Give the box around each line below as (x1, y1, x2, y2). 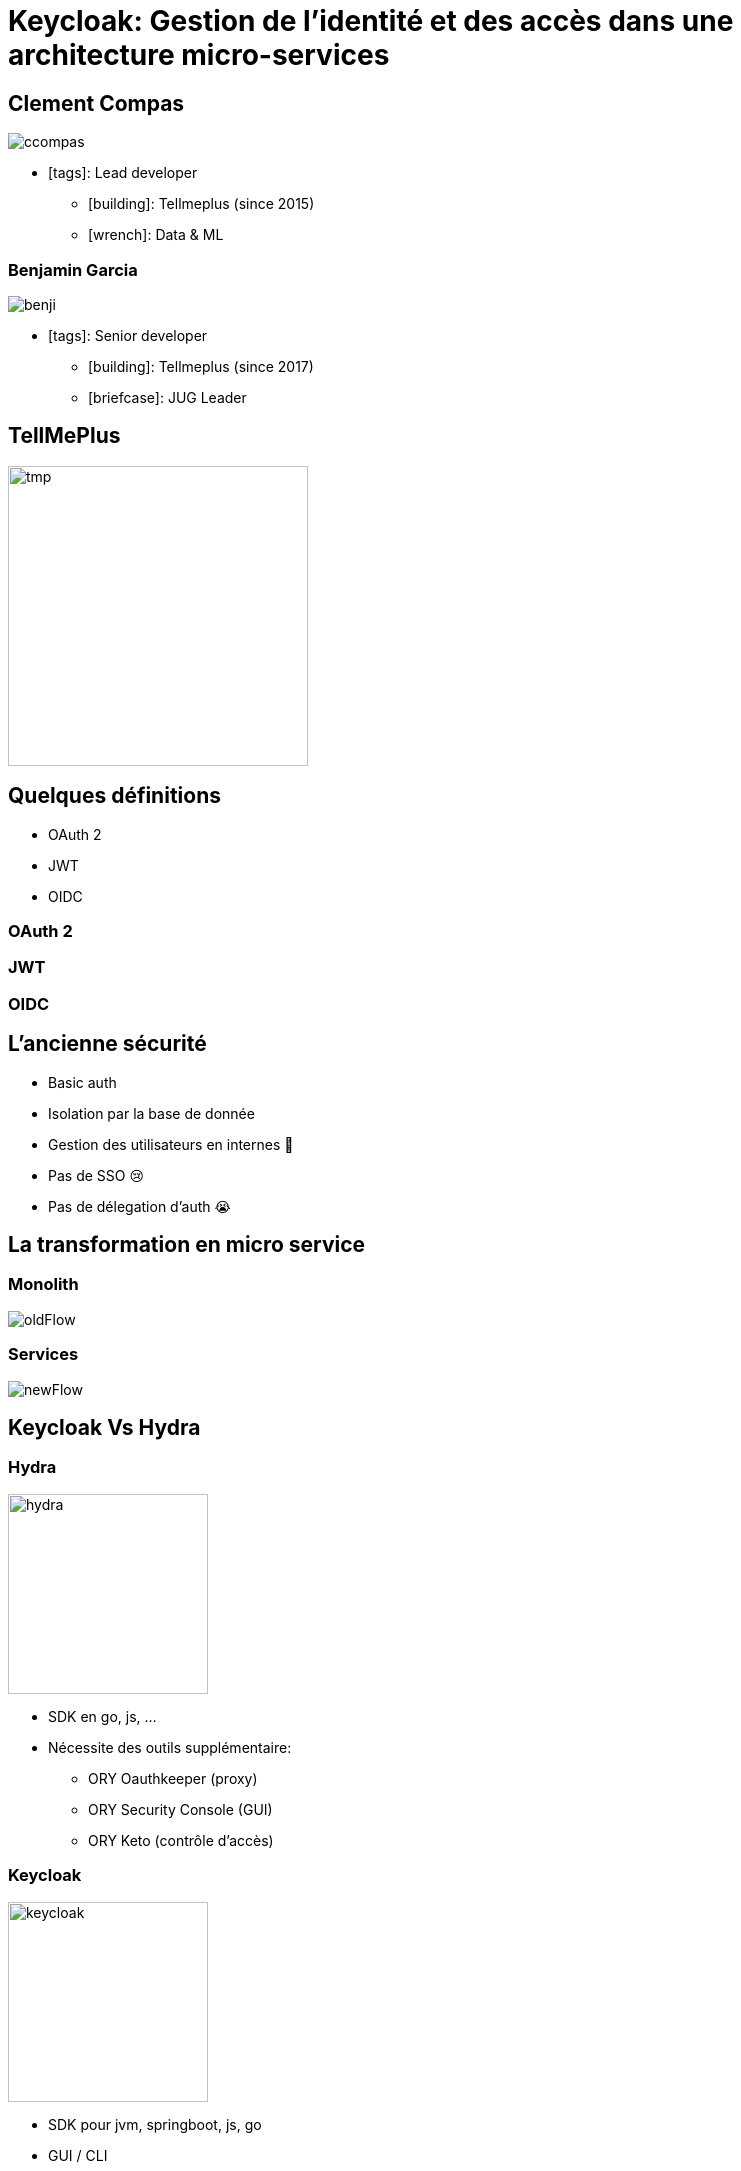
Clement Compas (8, 90, 185, 116)
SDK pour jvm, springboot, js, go (48, 2115, 262, 2133)
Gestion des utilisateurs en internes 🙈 (48, 1135, 294, 1153)
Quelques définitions (8, 783, 221, 809)
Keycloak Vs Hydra (8, 1414, 201, 1440)
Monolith (8, 1274, 79, 1295)
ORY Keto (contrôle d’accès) (88, 1831, 274, 1849)
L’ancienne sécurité (8, 1031, 207, 1057)
